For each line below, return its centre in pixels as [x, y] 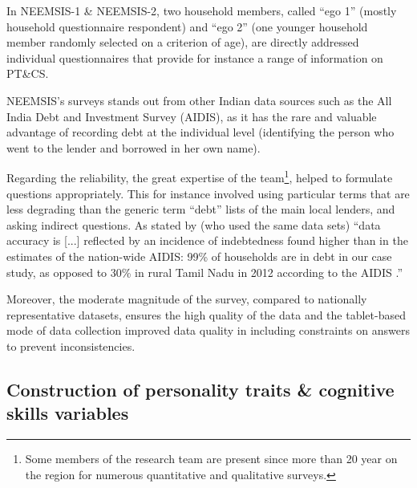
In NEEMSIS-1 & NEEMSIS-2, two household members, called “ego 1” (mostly [202, 10]
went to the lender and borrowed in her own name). [134, 147]
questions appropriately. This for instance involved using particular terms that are [208, 193]
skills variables [68, 413]
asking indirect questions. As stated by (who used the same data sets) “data [194, 224]
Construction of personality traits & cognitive [200, 389]
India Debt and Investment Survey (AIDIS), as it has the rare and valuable [192, 116]
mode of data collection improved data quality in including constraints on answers [208, 330]
